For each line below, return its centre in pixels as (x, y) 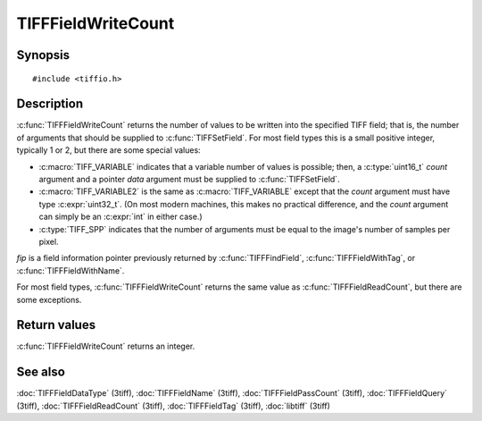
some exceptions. (49, 299)
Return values (56, 325)
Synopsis (43, 55)
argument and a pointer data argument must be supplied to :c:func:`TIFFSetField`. (189, 180)
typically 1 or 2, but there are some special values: (108, 150)
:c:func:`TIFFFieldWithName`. (71, 270)
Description (50, 104)
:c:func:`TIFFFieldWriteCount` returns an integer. (106, 346)
